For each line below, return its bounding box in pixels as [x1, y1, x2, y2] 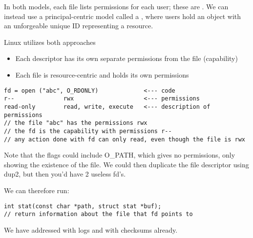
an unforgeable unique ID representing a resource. [4, 20, 153, 31]
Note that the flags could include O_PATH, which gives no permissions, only [4, 150, 235, 160]
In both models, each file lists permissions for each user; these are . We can [4, 1, 229, 11]
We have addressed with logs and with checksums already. [4, 224, 178, 235]
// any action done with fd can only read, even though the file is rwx [4, 136, 245, 143]
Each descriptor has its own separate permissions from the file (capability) [15, 53, 238, 63]
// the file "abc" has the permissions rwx [4, 119, 148, 127]
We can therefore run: [4, 185, 69, 195]
